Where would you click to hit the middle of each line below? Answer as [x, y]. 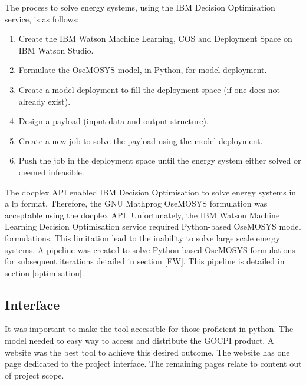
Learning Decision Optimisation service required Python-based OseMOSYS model [153, 226]
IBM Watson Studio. [56, 50]
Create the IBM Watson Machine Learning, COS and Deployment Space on [155, 39]
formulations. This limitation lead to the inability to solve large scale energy [142, 238]
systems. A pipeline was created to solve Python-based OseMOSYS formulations [150, 249]
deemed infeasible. [51, 172]
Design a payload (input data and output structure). [113, 121]
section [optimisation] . [45, 272]
